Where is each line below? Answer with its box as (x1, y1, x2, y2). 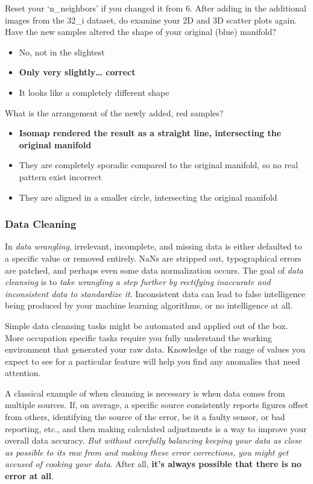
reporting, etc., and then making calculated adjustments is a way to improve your (5, 422, 307, 435)
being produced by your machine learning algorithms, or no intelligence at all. (5, 299, 293, 312)
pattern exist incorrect (19, 170, 102, 183)
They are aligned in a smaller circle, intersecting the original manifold (19, 190, 277, 203)
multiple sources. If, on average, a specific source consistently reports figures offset (5, 398, 308, 411)
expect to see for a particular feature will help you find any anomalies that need (5, 354, 300, 367)
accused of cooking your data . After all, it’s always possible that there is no (5, 457, 302, 470)
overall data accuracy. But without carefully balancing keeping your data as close (5, 434, 302, 447)
